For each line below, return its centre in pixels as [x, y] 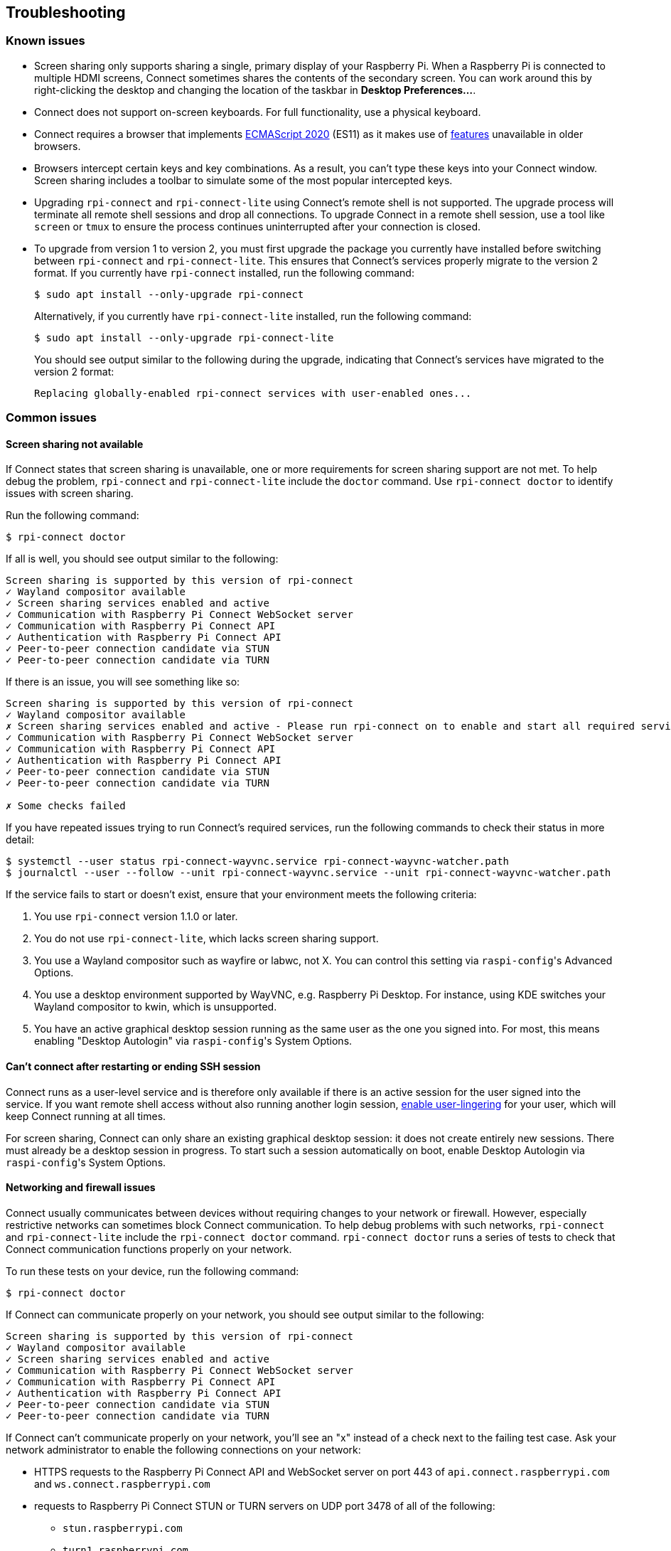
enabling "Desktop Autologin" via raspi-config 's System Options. [193, 1041]
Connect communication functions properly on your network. [149, 1249]
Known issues [45, 41]
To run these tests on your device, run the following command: [152, 1271]
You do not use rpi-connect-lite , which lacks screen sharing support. [206, 939]
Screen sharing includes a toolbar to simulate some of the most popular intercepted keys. [243, 180]
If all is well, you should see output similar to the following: [142, 559]
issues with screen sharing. [70, 494]
